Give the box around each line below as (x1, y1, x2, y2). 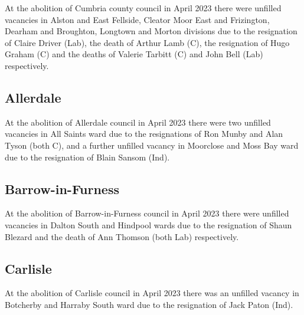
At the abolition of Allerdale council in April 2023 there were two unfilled (5, 116, 271, 128)
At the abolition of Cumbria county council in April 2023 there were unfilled (5, 2, 282, 14)
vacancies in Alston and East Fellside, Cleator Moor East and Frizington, (5, 13, 270, 25)
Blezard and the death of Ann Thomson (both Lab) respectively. (5, 230, 239, 242)
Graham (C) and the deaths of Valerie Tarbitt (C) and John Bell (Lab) (5, 48, 263, 60)
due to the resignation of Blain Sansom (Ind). (5, 150, 170, 163)
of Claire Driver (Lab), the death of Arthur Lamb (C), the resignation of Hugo (5, 36, 290, 48)
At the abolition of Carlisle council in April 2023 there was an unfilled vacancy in (5, 287, 299, 299)
